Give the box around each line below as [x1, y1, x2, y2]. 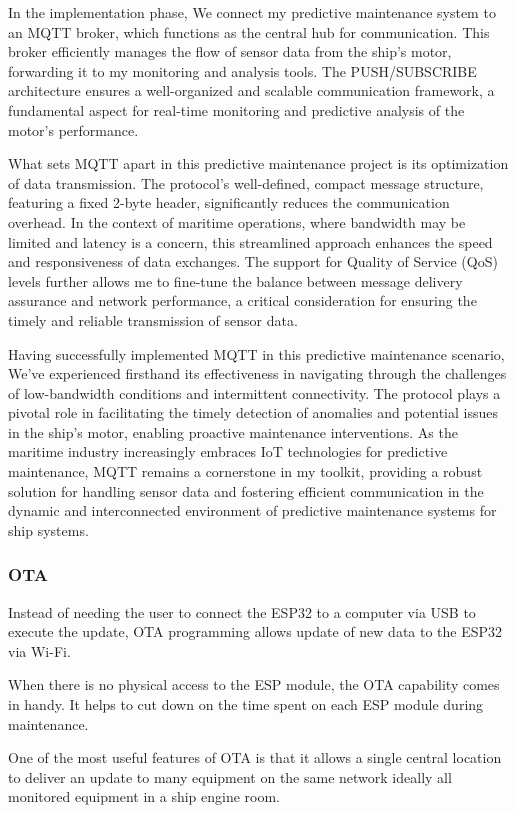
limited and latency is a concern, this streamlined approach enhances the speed [8, 231, 493, 252]
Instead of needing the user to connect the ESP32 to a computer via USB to [8, 601, 476, 622]
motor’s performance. [8, 119, 139, 140]
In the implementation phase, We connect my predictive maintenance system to [8, 2, 496, 22]
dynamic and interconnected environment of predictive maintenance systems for [8, 500, 497, 521]
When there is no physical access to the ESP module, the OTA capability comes [8, 674, 500, 695]
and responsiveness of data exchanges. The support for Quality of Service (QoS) [8, 251, 498, 272]
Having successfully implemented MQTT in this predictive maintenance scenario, [8, 343, 505, 364]
